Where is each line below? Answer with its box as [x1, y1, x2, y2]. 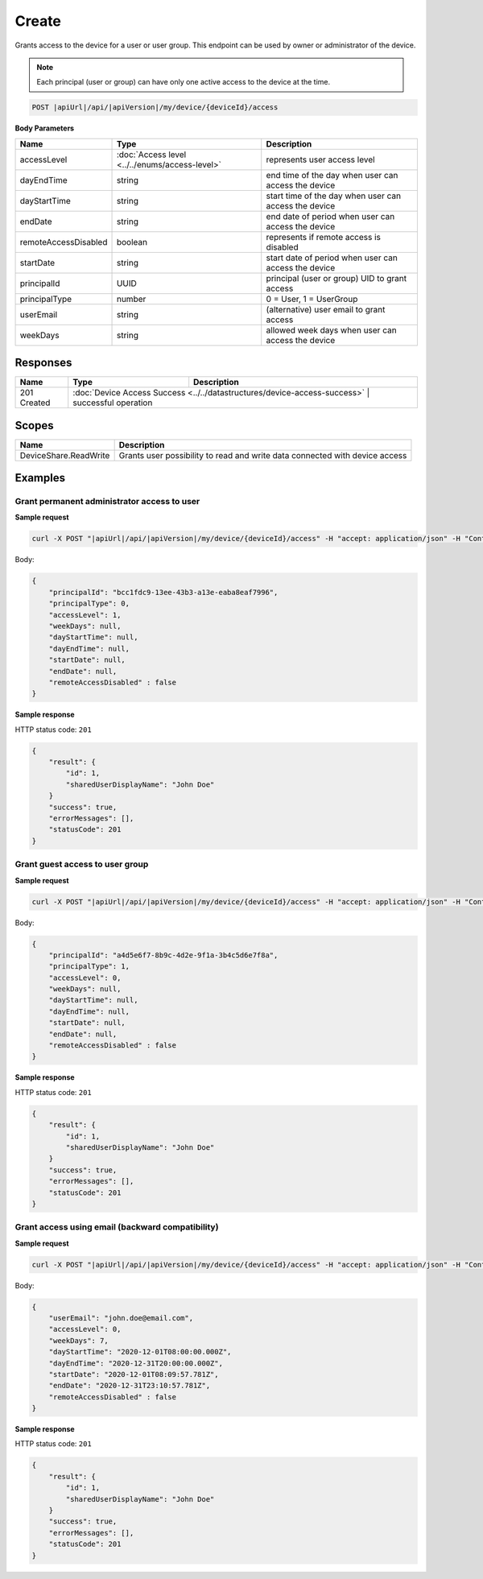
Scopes [14, 419, 54, 432]
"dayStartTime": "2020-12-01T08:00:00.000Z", [48, 1347, 232, 1357]
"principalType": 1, [48, 962, 130, 971]
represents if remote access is [266, 231, 382, 242]
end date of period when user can [266, 210, 395, 221]
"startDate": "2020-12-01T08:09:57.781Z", [48, 1370, 219, 1379]
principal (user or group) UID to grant [266, 272, 407, 283]
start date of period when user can [266, 252, 398, 263]
